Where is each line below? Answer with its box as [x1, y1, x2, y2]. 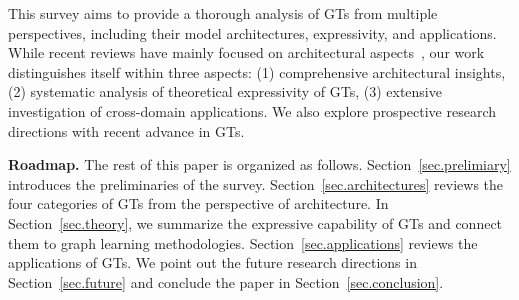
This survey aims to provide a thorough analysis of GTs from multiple [8, 3, 438, 23]
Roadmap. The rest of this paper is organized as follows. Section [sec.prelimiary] [8, 154, 511, 175]
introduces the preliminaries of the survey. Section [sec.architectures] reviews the [8, 173, 504, 194]
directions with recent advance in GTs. [8, 120, 245, 141]
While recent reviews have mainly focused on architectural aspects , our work [8, 42, 485, 63]
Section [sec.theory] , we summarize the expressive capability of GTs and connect [8, 212, 503, 233]
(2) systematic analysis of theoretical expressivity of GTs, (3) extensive [8, 81, 442, 102]
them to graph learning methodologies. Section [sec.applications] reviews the [8, 232, 478, 253]
